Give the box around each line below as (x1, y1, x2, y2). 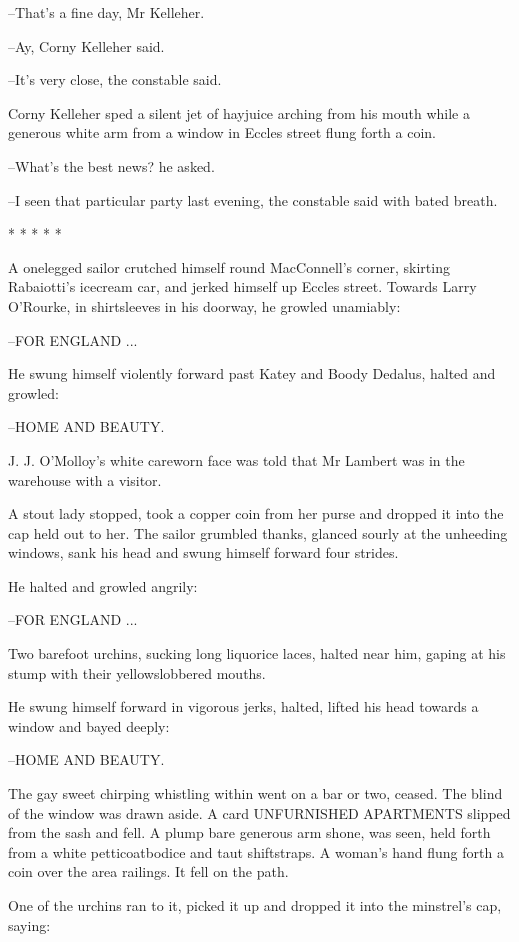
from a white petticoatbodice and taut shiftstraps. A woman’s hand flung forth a (8, 841, 504, 862)
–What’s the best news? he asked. (8, 155, 215, 176)
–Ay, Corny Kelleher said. (8, 35, 165, 56)
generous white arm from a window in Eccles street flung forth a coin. (8, 122, 436, 143)
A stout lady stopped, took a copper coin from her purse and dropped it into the (8, 503, 504, 524)
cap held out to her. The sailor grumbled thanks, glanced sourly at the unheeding (8, 522, 508, 543)
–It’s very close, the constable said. (8, 69, 222, 90)
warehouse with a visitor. (8, 469, 162, 490)
